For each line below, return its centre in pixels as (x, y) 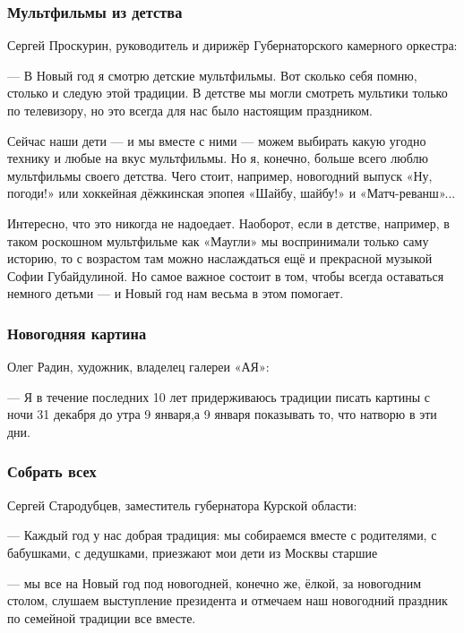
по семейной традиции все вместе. (102, 617)
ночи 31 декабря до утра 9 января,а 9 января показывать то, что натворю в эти (222, 414)
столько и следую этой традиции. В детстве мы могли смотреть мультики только (228, 93)
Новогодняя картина (77, 333)
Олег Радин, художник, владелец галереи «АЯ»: (138, 367)
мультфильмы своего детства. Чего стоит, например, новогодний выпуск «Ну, (220, 175)
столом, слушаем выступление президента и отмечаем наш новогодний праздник (228, 600)
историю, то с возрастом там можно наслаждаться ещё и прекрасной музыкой (220, 258)
